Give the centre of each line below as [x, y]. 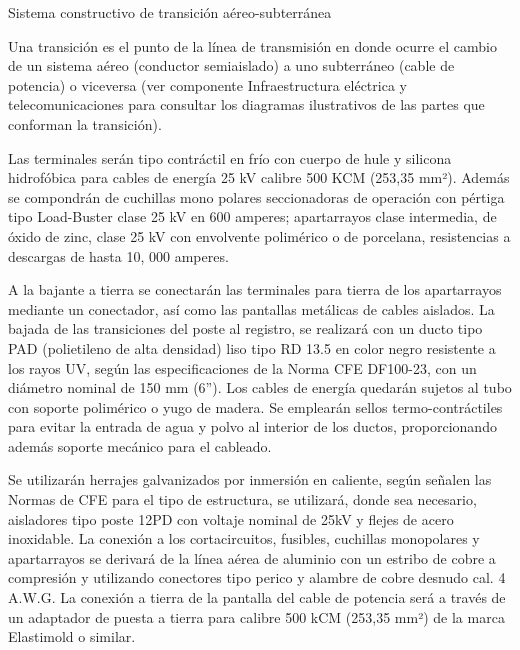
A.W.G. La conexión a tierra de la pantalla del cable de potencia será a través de [257, 597]
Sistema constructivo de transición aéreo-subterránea [170, 12]
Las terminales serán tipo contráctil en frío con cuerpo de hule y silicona [230, 157]
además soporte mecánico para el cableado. [140, 445]
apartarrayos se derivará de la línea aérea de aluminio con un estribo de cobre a [252, 557]
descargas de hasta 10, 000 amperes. [118, 255]
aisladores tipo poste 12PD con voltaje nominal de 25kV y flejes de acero [231, 518]
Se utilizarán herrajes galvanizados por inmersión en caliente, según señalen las [250, 479]
